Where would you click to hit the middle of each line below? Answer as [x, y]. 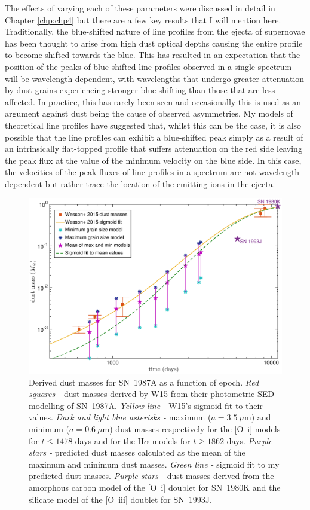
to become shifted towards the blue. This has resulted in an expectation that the [153, 55]
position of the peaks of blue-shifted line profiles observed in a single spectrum [148, 66]
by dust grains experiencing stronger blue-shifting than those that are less [140, 90]
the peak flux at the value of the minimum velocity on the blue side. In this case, [153, 160]
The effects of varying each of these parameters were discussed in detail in [140, 8]
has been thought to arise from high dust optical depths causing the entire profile [154, 43]
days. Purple [249, 440]
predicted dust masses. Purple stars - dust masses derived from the [151, 476]
